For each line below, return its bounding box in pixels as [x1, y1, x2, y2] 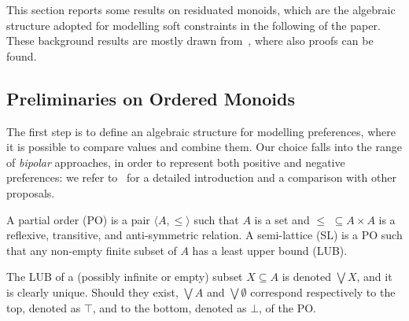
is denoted [282, 268, 331, 285]
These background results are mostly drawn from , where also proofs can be [6, 32, 374, 49]
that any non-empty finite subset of [6, 242, 177, 258]
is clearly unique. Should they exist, [6, 283, 179, 300]
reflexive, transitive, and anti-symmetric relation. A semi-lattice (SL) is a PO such [6, 227, 403, 243]
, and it [356, 268, 392, 285]
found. [6, 47, 37, 64]
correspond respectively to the [250, 283, 396, 300]
